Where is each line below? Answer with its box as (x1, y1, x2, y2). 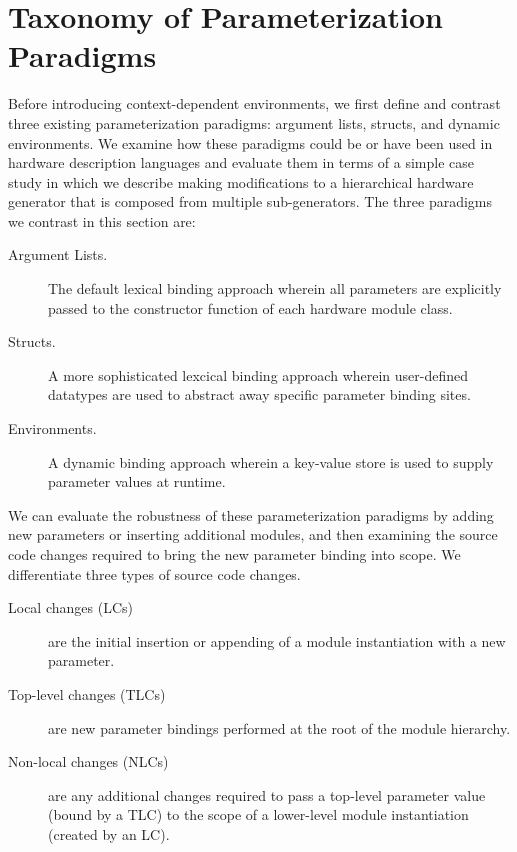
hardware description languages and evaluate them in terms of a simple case (8, 152, 475, 173)
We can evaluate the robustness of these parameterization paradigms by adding (8, 504, 494, 525)
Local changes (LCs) (8, 597, 133, 618)
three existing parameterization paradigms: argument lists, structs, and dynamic (8, 112, 500, 133)
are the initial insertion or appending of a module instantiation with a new (48, 630, 506, 651)
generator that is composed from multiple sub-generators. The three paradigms (8, 191, 493, 212)
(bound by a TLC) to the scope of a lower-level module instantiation (48, 804, 469, 825)
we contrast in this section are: (8, 210, 196, 231)
